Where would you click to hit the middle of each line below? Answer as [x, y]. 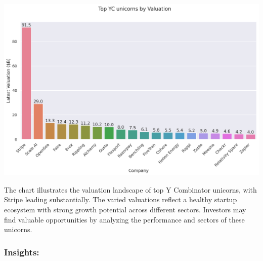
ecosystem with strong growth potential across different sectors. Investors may [125, 209]
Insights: [22, 252]
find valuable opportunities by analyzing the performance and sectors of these [124, 219]
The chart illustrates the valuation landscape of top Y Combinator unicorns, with [130, 189]
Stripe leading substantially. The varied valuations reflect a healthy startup [121, 199]
